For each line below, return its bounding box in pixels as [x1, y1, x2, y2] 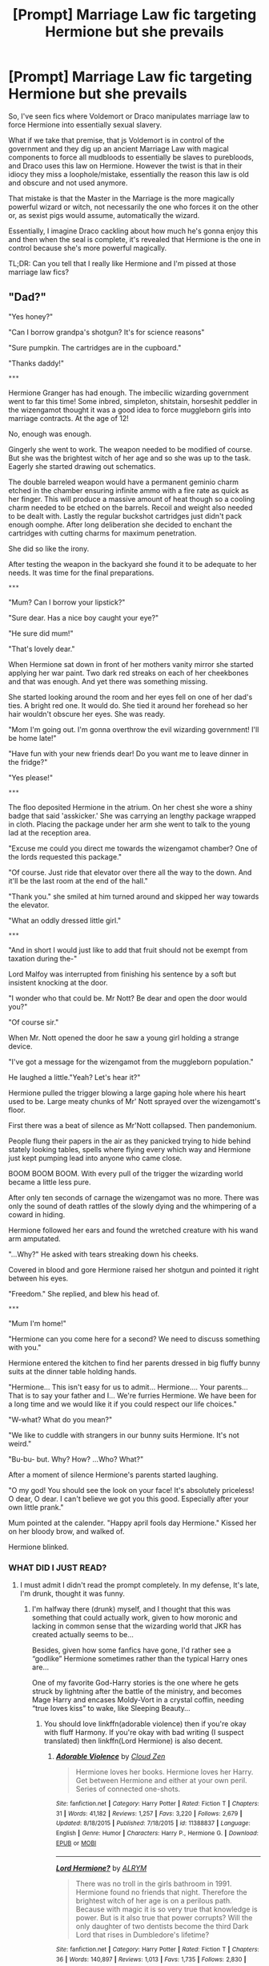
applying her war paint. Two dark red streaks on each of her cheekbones [8, 668, 249, 678]
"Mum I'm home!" [8, 1318, 66, 1328]
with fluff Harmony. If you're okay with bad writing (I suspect [43, 1728, 244, 1737]
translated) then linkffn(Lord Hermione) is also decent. [43, 1736, 223, 1746]
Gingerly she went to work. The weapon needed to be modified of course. [8, 444, 253, 454]
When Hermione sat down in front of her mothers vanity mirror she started [8, 659, 254, 669]
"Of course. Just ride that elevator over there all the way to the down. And [8, 868, 252, 877]
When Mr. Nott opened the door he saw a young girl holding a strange [8, 1033, 239, 1042]
